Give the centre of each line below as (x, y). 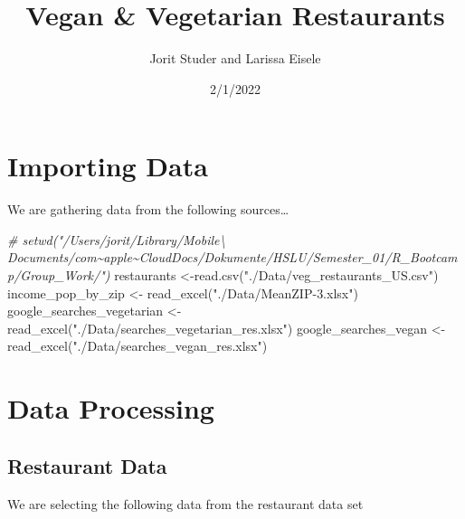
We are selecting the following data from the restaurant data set (185, 503)
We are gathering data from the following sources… (148, 209)
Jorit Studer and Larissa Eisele (235, 58)
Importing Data (108, 166)
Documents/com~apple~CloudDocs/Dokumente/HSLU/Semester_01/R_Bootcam (232, 257)
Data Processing (111, 408)
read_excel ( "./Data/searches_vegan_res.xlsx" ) (138, 346)
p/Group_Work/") (59, 275)
